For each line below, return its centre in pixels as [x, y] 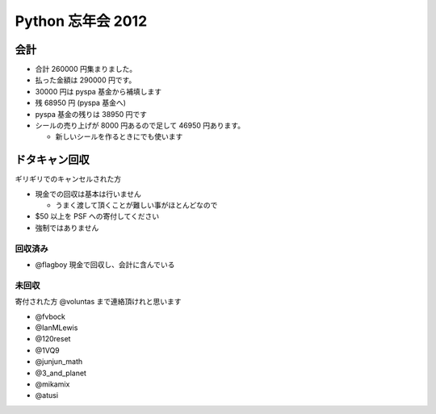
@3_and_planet [61, 373]
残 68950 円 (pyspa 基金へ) [81, 103]
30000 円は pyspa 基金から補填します [98, 91]
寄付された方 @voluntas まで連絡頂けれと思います [98, 302]
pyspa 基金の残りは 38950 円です [91, 114]
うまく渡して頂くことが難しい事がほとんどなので [136, 205]
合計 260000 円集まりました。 [86, 69]
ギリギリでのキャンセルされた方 [68, 179]
